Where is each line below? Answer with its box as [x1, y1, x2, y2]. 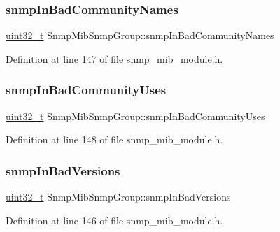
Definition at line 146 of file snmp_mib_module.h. [6, 212, 223, 227]
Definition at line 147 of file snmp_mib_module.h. [6, 51, 223, 66]
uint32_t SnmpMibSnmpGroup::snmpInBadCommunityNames [6, 28, 274, 43]
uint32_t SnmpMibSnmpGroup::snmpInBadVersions [6, 189, 231, 204]
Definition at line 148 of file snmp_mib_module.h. [6, 132, 223, 147]
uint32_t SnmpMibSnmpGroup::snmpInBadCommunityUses [6, 108, 265, 123]
